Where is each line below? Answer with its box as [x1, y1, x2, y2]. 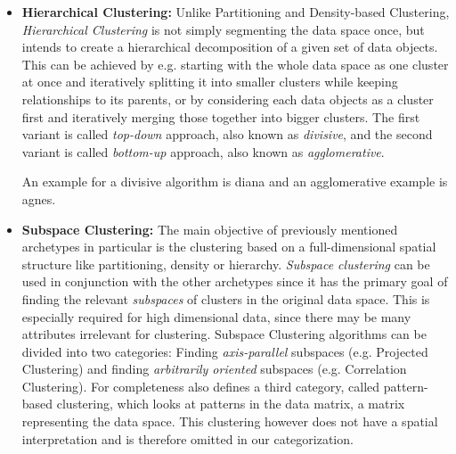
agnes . [21, 189, 56, 208]
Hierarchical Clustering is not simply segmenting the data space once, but [21, 20, 425, 38]
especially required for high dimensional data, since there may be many [21, 307, 411, 326]
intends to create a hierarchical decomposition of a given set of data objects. [21, 37, 438, 56]
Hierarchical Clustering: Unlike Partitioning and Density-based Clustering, [21, 3, 450, 21]
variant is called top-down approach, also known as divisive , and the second [21, 125, 433, 144]
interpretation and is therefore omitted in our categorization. [21, 429, 354, 448]
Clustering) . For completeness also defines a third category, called [21, 376, 380, 395]
